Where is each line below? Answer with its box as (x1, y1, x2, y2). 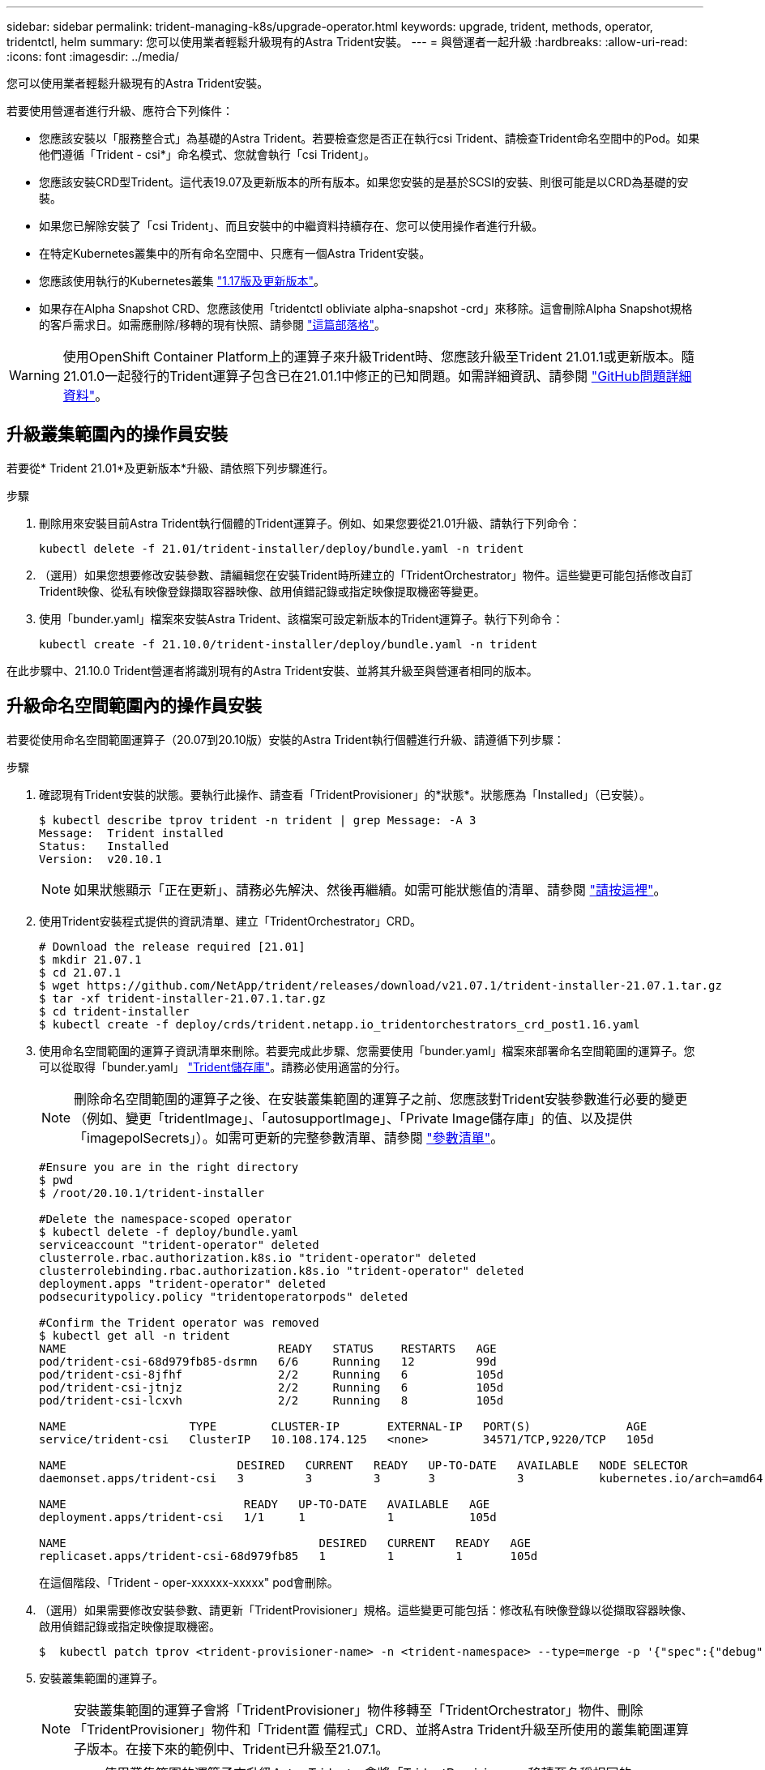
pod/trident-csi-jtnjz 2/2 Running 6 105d (39, 1380, 504, 1394)
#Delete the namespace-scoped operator (39, 1212, 292, 1225)
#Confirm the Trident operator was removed (39, 1315, 319, 1329)
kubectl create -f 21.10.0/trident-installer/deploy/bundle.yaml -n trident (39, 637, 538, 651)
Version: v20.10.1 (39, 852, 162, 866)
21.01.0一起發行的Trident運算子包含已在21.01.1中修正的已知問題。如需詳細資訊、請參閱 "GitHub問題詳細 (62, 368, 692, 384)
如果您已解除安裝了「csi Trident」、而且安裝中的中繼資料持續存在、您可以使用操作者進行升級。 (39, 219, 544, 233)
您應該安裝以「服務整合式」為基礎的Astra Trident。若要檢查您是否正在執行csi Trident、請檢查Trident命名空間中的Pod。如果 (39, 131, 700, 145)
